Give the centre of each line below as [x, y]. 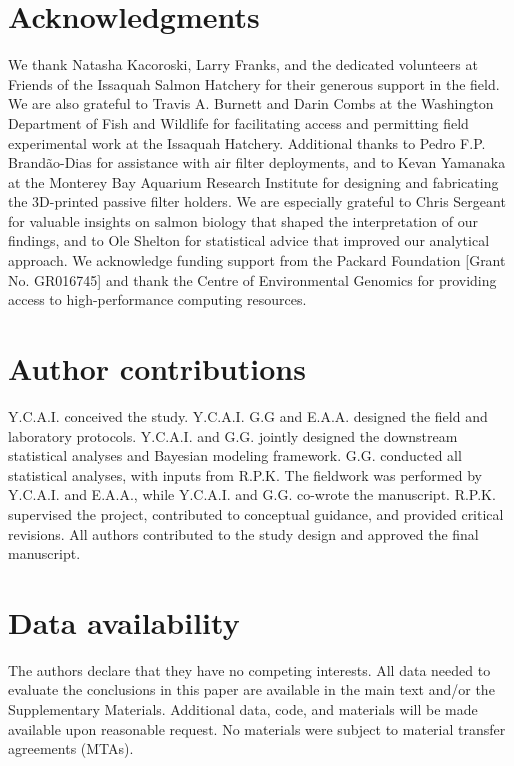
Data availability [124, 621]
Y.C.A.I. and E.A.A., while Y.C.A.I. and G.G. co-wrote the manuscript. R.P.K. [252, 494]
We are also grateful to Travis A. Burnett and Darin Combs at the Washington [251, 103]
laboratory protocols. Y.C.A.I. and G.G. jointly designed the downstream [233, 435]
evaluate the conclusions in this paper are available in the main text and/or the [251, 689]
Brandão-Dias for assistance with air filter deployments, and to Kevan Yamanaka [257, 162]
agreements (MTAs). [71, 748]
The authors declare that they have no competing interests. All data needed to [249, 669]
